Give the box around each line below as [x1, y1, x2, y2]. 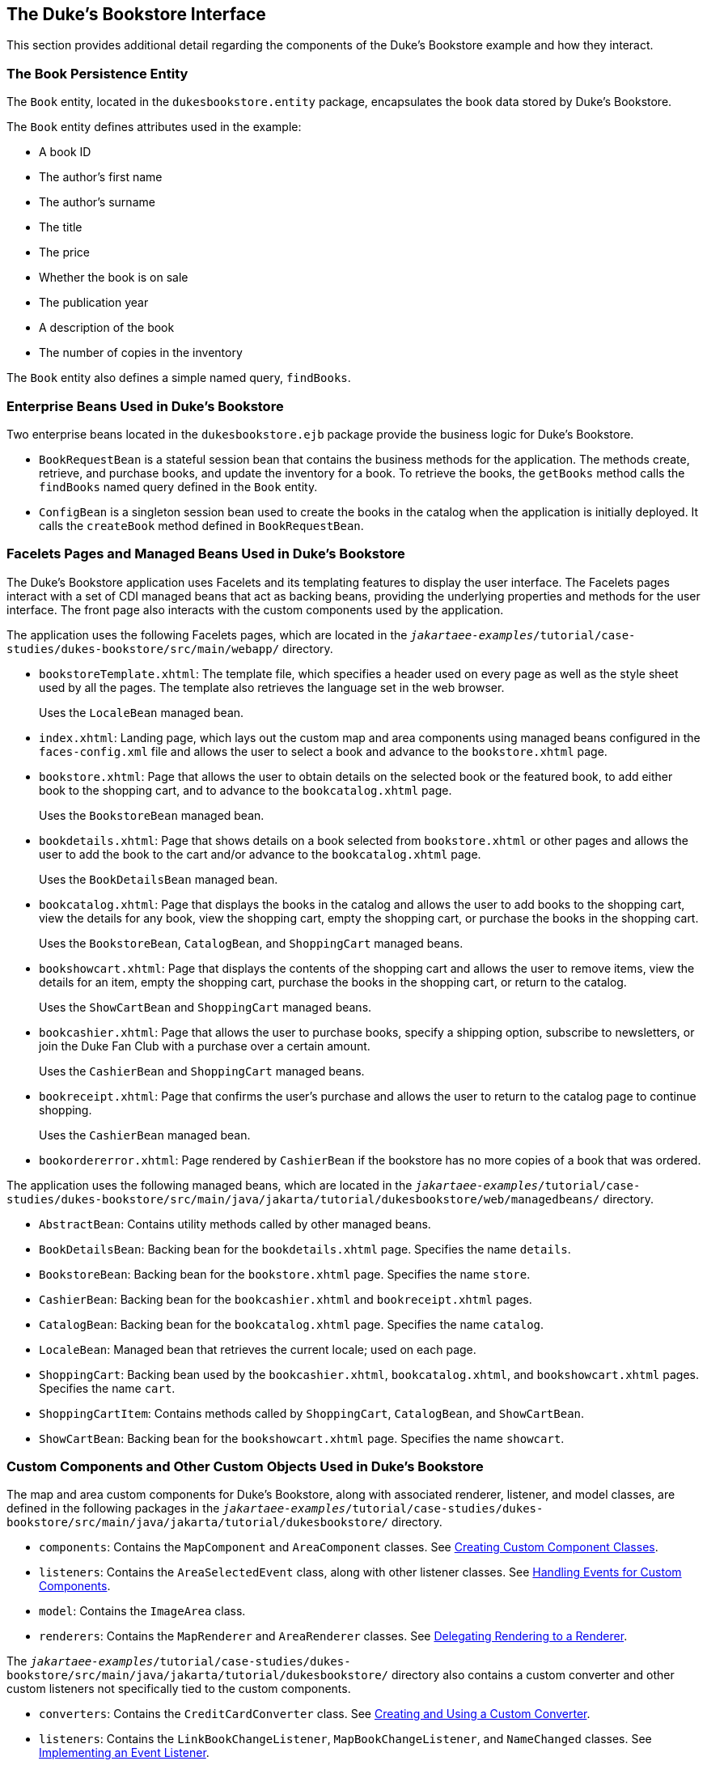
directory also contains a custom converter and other [391, 1668, 675, 1682]
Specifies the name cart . [39, 1381, 176, 1395]
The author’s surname [39, 195, 155, 210]
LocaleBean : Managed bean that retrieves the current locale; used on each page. [39, 1342, 476, 1356]
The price [39, 245, 90, 260]
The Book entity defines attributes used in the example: [6, 120, 302, 134]
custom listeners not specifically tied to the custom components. [6, 1682, 351, 1696]
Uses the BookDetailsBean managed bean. [39, 872, 278, 886]
